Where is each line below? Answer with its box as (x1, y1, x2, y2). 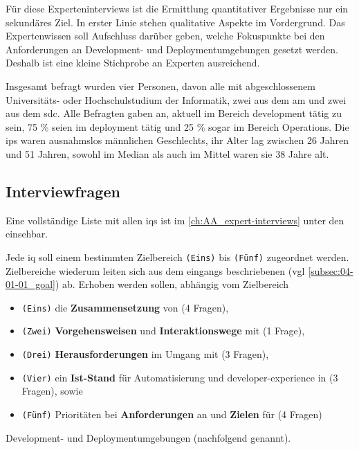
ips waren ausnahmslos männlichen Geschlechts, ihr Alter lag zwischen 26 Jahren (6, 133, 349, 147)
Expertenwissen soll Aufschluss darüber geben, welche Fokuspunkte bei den (6, 28, 325, 43)
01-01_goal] (6, 277, 55, 291)
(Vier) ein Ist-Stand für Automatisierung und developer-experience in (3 (21, 370, 338, 384)
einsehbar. (6, 226, 48, 241)
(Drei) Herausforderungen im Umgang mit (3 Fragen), (21, 347, 269, 361)
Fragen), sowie (21, 384, 83, 398)
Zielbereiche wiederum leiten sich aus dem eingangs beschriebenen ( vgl (6, 263, 305, 278)
